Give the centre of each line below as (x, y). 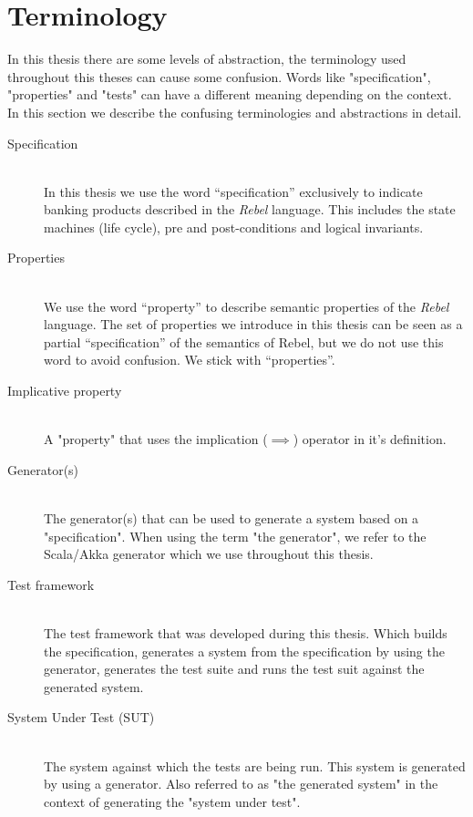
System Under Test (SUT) (81, 717)
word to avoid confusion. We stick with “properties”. (190, 360)
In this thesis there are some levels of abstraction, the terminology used (207, 59)
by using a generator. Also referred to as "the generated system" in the (241, 784)
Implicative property (65, 391)
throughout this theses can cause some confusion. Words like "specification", (219, 76)
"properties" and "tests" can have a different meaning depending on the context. (230, 94)
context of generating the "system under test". (172, 801)
